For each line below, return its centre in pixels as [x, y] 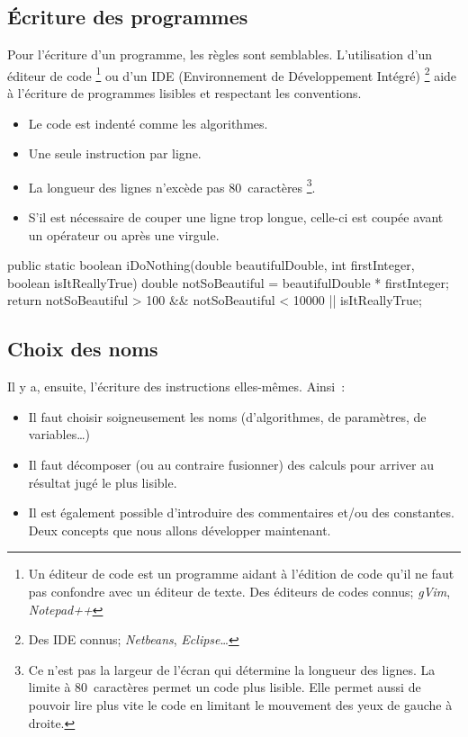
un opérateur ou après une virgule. [124, 234]
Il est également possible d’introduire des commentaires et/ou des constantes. [241, 512]
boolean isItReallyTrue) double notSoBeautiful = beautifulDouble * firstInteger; [228, 282]
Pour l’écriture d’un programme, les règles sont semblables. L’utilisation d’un [220, 54]
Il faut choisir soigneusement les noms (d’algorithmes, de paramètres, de [227, 416]
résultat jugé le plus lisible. [103, 482]
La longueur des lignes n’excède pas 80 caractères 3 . [172, 185]
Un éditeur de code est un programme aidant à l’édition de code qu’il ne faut [241, 574]
